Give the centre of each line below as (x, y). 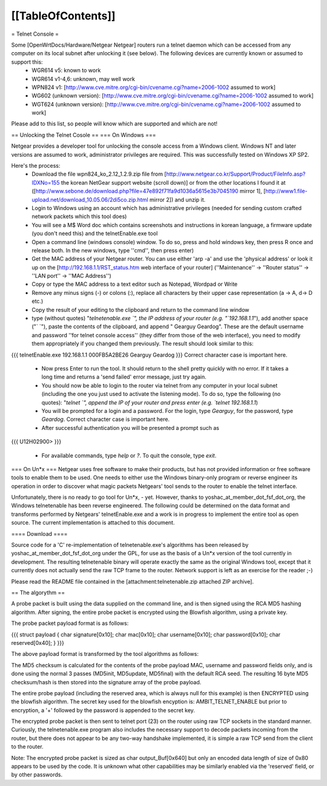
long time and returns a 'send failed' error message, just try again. (124, 377)
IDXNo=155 (46, 182)
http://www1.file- (287, 191)
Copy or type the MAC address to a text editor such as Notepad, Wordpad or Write (135, 284)
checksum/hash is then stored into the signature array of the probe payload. (106, 682)
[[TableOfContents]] (63, 16)
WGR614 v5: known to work (66, 70)
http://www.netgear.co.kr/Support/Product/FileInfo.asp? (236, 174)
